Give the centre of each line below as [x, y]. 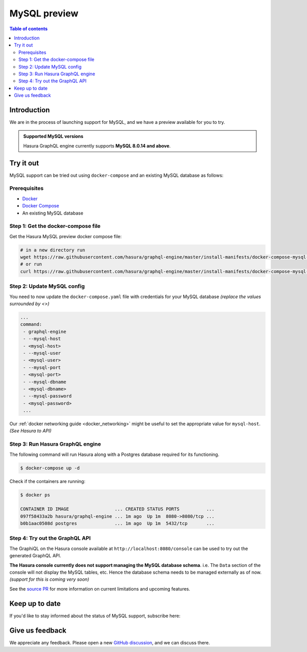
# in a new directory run [53, 250]
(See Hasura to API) [30, 431]
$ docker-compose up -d [50, 468]
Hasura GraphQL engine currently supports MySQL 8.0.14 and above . [97, 145]
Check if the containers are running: [47, 481]
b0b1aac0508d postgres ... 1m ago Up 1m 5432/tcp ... [117, 523]
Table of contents [29, 29]
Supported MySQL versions [53, 136]
